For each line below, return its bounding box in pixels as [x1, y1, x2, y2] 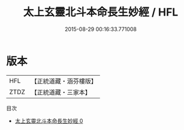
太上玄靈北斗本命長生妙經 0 [14, 117, 83, 124]
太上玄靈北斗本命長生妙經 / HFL [23, 5, 179, 19]
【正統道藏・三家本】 [31, 88, 92, 96]
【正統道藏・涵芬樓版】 [31, 77, 98, 85]
